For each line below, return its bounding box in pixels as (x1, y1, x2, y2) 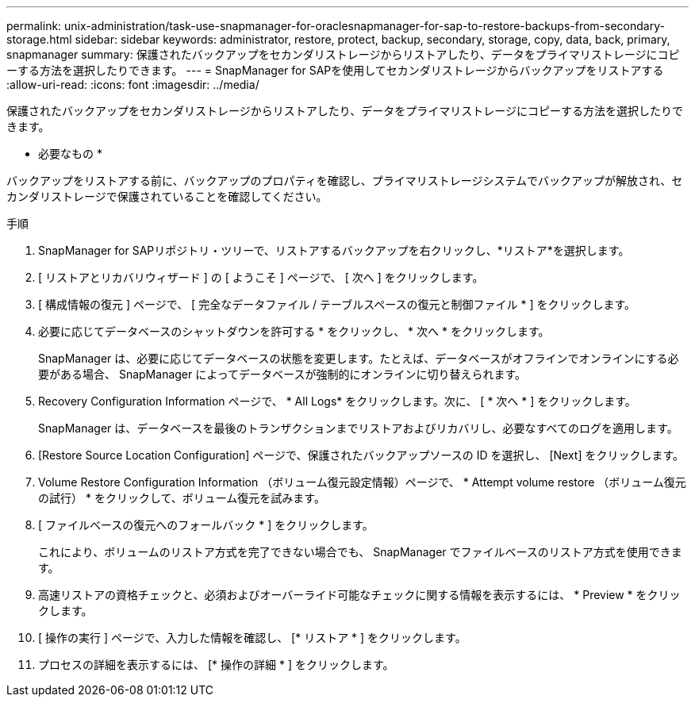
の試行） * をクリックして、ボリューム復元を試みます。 (38, 491, 325, 505)
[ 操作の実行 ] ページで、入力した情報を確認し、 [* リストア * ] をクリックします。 (38, 631, 467, 644)
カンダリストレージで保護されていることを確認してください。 (6, 190, 328, 203)
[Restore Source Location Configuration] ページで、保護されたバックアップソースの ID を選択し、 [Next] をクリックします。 (38, 448, 685, 462)
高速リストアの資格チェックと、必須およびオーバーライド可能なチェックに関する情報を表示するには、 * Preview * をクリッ (38, 588, 681, 601)
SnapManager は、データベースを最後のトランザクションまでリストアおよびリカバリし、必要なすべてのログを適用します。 (38, 421, 678, 435)
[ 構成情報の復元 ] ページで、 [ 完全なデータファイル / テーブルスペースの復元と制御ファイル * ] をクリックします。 (38, 298, 636, 311)
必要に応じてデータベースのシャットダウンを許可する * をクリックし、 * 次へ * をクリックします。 (38, 325, 550, 338)
